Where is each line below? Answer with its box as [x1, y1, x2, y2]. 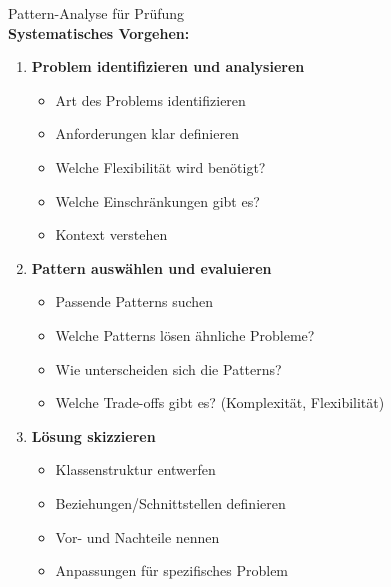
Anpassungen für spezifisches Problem [55, 560, 289, 581]
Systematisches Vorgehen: [8, 22, 190, 43]
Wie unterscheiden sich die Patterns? [55, 358, 282, 379]
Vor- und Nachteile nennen [55, 526, 220, 547]
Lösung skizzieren [31, 425, 156, 446]
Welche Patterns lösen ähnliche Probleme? [55, 324, 315, 345]
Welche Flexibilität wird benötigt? [55, 156, 266, 177]
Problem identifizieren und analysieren [31, 56, 305, 77]
